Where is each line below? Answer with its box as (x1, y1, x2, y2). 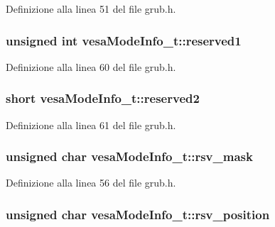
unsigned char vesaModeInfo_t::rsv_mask (6, 148, 253, 165)
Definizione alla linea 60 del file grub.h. (6, 59, 176, 74)
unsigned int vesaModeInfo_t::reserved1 (6, 31, 242, 49)
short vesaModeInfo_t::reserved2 (6, 89, 200, 107)
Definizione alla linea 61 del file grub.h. (6, 117, 176, 132)
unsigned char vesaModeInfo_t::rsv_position (6, 205, 270, 223)
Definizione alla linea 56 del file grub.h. (6, 175, 176, 190)
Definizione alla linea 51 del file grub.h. (6, 1, 176, 16)
